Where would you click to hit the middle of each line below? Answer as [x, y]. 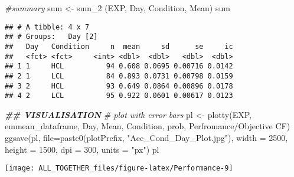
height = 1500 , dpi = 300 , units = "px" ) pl [82, 149]
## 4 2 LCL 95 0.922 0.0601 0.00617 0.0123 [119, 96]
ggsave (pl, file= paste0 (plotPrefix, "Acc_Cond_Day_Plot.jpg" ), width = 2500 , [146, 138]
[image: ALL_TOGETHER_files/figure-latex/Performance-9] [119, 168]
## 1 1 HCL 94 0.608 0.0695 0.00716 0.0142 [119, 66]
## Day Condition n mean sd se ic [119, 46]
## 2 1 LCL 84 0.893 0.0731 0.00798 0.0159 [119, 76]
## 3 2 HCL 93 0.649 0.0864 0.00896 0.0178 [119, 86]
